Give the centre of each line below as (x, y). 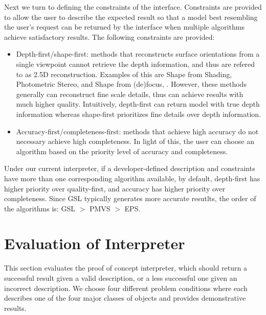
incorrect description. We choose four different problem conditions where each (126, 288)
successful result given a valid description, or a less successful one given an (121, 278)
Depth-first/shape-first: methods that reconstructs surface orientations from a (138, 54)
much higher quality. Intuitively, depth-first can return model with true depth (138, 104)
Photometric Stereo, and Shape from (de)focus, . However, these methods (131, 84)
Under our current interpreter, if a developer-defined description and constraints (130, 168)
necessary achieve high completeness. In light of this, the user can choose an (135, 141)
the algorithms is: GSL (40, 208)
